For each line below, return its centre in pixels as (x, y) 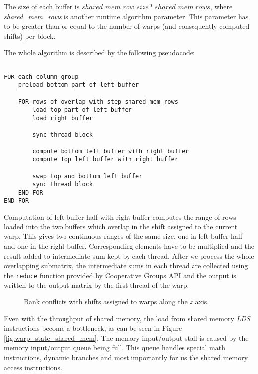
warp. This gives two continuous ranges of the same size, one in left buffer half (123, 236)
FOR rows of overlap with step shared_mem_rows (98, 102)
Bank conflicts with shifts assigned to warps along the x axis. (117, 301)
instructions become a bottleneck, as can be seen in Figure (93, 328)
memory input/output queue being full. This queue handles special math (115, 347)
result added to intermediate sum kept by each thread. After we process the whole (129, 256)
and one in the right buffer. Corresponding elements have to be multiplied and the (129, 246)
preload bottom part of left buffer (79, 85)
